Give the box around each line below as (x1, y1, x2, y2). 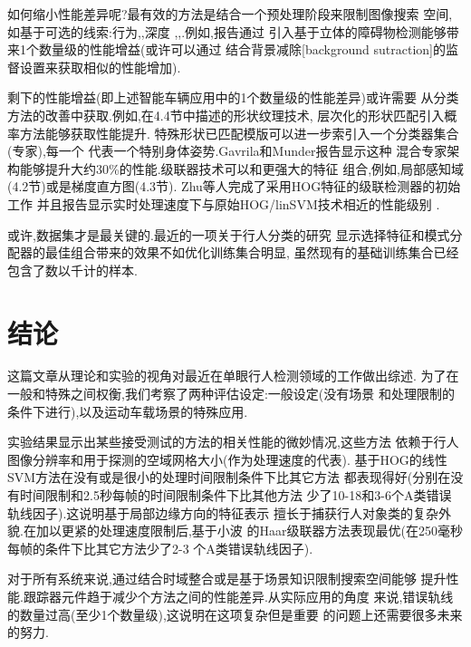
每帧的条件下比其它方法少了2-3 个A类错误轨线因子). (7, 538, 313, 557)
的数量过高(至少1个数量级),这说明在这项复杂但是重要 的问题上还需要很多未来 (7, 604, 463, 623)
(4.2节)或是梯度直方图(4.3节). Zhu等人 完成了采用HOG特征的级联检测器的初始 (7, 177, 461, 196)
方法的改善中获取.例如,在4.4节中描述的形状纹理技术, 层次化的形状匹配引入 (7, 105, 445, 124)
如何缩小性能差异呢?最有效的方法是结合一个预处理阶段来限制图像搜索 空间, (7, 5, 453, 23)
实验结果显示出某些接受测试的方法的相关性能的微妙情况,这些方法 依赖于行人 (7, 432, 459, 451)
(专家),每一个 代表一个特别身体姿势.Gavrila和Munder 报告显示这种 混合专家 (7, 141, 447, 160)
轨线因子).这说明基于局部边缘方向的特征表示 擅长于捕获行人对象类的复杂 (7, 503, 438, 522)
